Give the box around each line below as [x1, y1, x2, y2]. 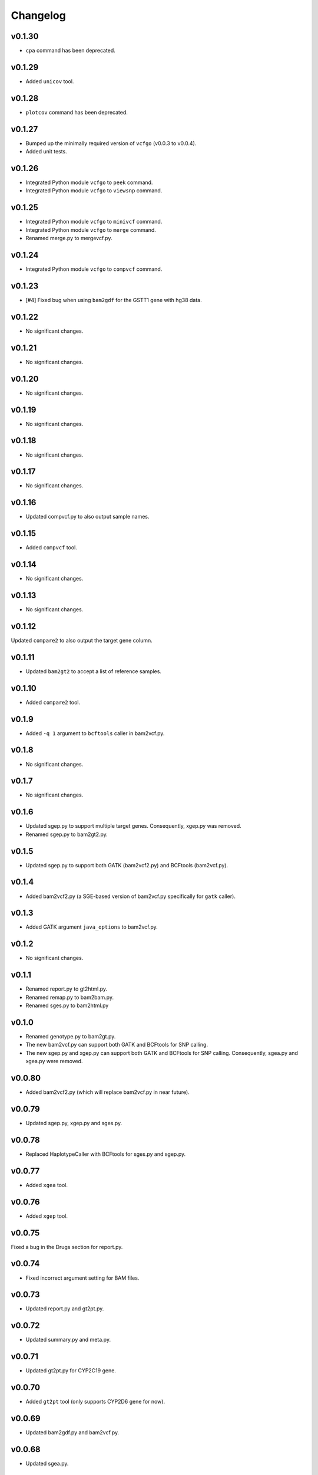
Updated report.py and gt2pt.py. [25, 1305, 104, 1312]
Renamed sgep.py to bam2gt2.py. [25, 831, 108, 838]
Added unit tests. [25, 148, 67, 155]
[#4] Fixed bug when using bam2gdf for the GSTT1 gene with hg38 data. [25, 296, 203, 303]
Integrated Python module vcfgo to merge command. [25, 226, 156, 233]
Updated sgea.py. [25, 1460, 69, 1467]
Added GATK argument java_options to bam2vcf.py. [25, 923, 158, 930]
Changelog [11, 9, 66, 22]
